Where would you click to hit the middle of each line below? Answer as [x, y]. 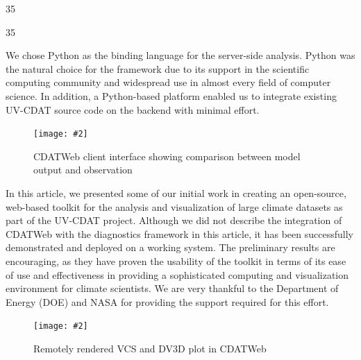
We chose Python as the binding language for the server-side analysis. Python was [180, 55]
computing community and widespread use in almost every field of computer [168, 82]
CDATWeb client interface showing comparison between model [167, 156]
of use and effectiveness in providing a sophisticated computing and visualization [177, 274]
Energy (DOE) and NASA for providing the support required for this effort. [167, 301]
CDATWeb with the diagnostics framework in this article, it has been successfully [179, 233]
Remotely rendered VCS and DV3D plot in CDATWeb [150, 348]
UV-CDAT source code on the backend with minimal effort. [133, 109]
